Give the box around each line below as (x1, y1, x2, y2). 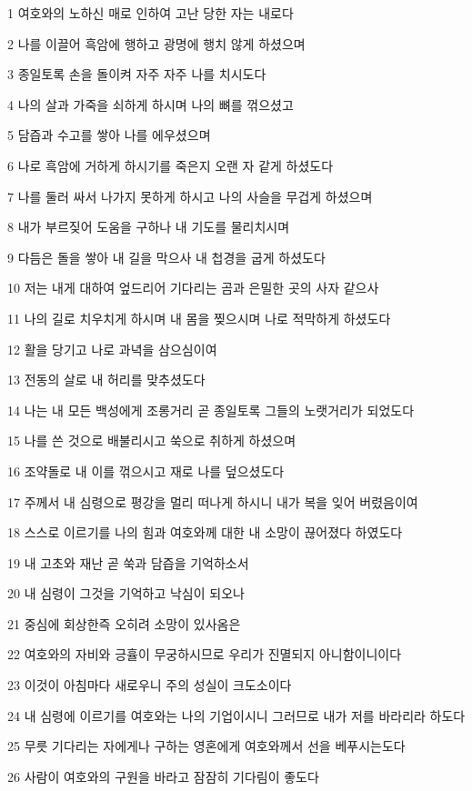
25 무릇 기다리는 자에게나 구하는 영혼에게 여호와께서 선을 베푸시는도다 (7, 736, 406, 756)
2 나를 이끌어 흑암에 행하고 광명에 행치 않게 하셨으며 (7, 34, 306, 53)
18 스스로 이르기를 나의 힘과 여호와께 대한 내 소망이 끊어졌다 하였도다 (7, 523, 403, 542)
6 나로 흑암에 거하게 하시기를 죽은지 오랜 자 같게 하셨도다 (7, 155, 334, 175)
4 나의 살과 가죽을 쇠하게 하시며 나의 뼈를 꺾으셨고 (7, 95, 294, 114)
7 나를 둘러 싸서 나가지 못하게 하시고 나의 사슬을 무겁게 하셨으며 (7, 186, 373, 205)
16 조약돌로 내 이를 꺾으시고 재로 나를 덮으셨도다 (7, 461, 285, 480)
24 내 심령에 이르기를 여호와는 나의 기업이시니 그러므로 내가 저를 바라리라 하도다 (7, 706, 466, 725)
